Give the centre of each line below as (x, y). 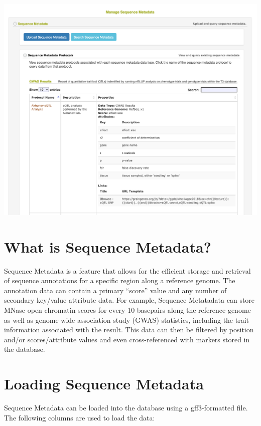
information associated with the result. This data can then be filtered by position (129, 330)
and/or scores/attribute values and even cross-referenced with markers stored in (127, 339)
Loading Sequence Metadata (104, 384)
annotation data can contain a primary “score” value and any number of (115, 290)
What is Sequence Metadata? (108, 246)
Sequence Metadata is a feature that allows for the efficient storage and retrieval (127, 270)
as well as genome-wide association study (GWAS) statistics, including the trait (127, 319)
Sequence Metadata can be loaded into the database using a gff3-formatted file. (126, 407)
